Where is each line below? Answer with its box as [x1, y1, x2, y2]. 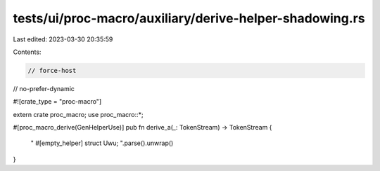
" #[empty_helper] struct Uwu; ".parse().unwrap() [30, 139, 174, 147]
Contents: [13, 48, 42, 56]
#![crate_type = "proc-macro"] [13, 97, 102, 106]
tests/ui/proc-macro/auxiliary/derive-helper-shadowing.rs [13, 11, 365, 26]
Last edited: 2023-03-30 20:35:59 [13, 35, 113, 43]
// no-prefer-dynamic [13, 84, 75, 93]
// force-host [27, 67, 77, 74]
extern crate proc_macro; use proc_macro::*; [13, 110, 144, 118]
